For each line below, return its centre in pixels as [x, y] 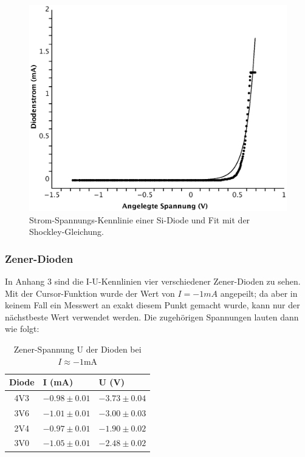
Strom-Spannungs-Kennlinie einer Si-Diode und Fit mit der [140, 219]
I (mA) [58, 382]
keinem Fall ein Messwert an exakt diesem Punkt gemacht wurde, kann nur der [152, 305]
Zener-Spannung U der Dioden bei [77, 349]
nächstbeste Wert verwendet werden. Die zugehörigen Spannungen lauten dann [152, 317]
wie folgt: [22, 329]
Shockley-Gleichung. [67, 232]
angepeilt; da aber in [259, 293]
